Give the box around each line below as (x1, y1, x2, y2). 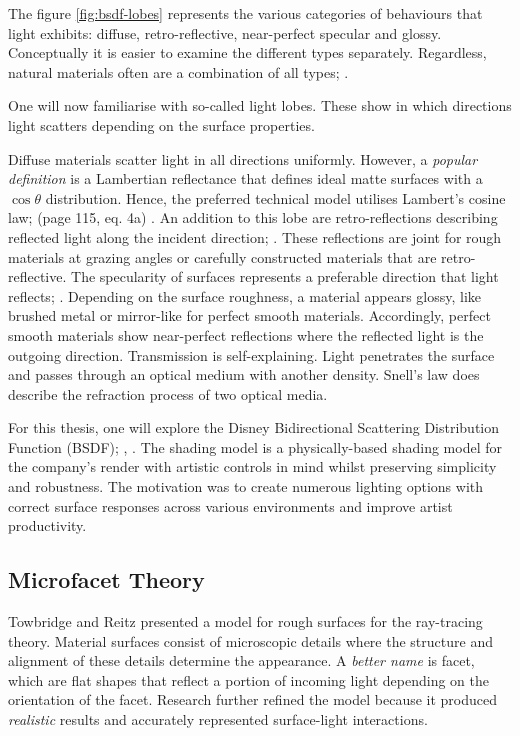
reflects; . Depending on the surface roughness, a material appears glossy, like (8, 285, 482, 306)
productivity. (8, 515, 87, 536)
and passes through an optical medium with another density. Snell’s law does (8, 364, 480, 385)
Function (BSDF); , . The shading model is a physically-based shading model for (8, 436, 502, 457)
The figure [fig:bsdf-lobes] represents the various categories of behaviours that (8, 3, 483, 23)
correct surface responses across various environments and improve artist (8, 495, 453, 516)
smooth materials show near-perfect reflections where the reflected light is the (8, 324, 484, 345)
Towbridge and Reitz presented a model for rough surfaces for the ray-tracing (8, 611, 483, 632)
